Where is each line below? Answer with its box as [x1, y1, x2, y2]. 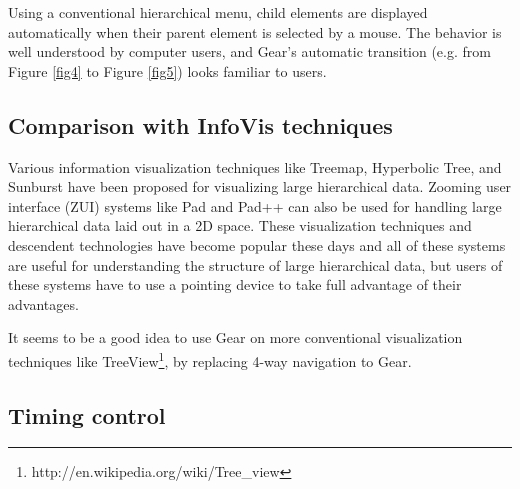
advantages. [8, 293, 79, 314]
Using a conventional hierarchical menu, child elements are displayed [8, 2, 428, 22]
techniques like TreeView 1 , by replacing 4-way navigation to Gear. [8, 347, 412, 371]
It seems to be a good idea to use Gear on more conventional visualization [8, 327, 463, 348]
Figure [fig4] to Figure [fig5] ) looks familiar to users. [8, 60, 327, 81]
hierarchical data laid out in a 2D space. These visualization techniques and [8, 215, 472, 236]
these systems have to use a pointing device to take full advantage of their [8, 274, 462, 295]
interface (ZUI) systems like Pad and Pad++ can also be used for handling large [8, 195, 502, 216]
